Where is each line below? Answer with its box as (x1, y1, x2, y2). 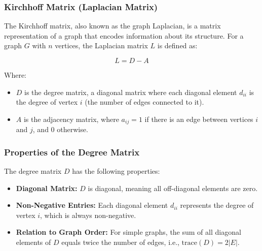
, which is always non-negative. (40, 209, 136, 220)
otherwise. (57, 124, 88, 135)
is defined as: (157, 40, 198, 51)
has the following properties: (72, 166, 160, 176)
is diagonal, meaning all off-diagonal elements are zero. (88, 182, 258, 193)
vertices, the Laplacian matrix (55, 40, 148, 51)
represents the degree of (180, 200, 254, 210)
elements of (16, 237, 51, 247)
